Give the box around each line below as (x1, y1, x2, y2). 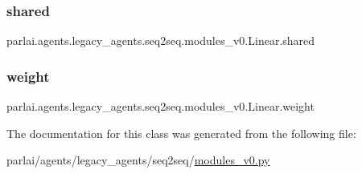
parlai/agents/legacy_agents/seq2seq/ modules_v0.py (6, 152, 270, 168)
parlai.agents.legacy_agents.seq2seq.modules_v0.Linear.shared (6, 32, 315, 49)
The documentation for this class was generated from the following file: (6, 124, 356, 141)
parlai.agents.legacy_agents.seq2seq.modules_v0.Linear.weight (6, 98, 315, 115)
